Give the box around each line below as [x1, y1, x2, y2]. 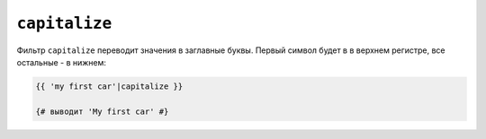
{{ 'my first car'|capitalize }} [35, 81, 184, 91]
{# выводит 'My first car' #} [35, 106, 169, 117]
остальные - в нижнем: [16, 56, 107, 67]
